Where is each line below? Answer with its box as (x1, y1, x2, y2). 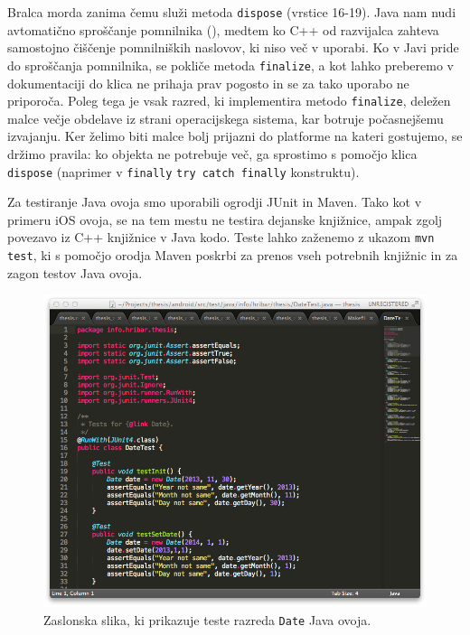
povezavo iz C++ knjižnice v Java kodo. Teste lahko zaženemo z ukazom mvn (7, 228, 435, 247)
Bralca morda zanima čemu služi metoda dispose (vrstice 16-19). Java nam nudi (7, 3, 456, 21)
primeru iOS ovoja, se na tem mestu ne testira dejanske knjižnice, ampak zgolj (7, 210, 443, 229)
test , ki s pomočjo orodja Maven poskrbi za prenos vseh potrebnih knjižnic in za (7, 246, 458, 265)
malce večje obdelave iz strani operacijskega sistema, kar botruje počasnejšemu (7, 108, 444, 127)
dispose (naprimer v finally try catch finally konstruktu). (7, 162, 360, 181)
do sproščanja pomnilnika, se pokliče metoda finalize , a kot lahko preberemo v (7, 55, 454, 74)
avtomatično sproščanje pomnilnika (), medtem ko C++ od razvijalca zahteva (7, 20, 439, 39)
